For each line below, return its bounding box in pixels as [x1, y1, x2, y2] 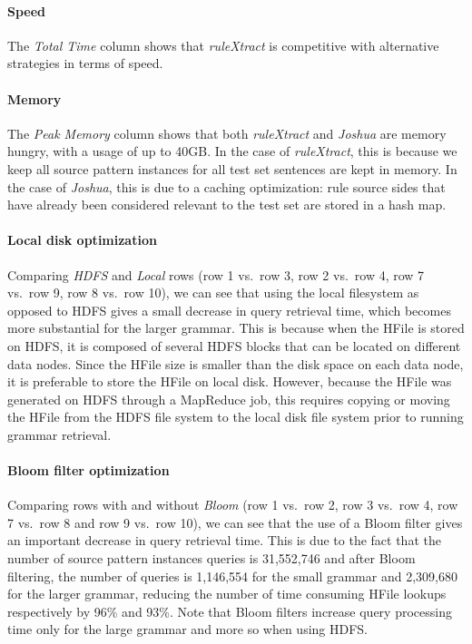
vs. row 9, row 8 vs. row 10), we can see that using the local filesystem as [7, 283, 419, 302]
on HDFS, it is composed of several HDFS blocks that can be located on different [7, 336, 461, 355]
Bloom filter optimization [7, 461, 170, 480]
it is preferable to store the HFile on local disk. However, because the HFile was [7, 372, 452, 391]
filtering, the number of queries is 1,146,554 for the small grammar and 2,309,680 [7, 566, 457, 585]
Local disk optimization [7, 230, 157, 249]
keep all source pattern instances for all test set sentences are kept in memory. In [7, 159, 457, 178]
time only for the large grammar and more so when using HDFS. [7, 620, 369, 639]
